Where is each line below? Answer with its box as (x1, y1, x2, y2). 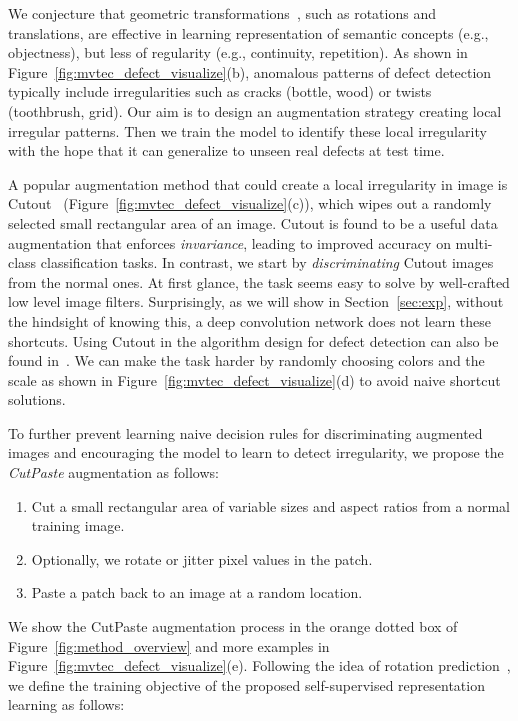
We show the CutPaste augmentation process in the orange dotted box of (8, 616, 458, 637)
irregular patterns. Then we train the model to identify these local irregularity (8, 120, 487, 141)
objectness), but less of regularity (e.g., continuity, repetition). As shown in (8, 42, 468, 63)
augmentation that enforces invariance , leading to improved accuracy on (8, 232, 451, 253)
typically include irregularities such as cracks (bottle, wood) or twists (8, 81, 432, 102)
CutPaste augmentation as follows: (8, 462, 219, 483)
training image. (31, 515, 125, 536)
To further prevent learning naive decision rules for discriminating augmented (8, 422, 483, 443)
